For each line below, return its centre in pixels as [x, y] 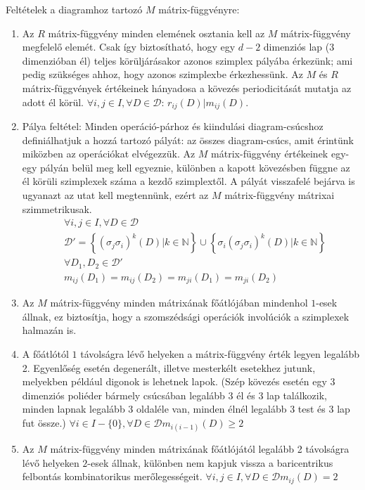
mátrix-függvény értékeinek [270, 154]
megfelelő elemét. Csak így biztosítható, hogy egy [129, 47]
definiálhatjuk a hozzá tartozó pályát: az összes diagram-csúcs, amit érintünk [188, 140]
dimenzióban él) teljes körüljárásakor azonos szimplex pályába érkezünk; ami [187, 60]
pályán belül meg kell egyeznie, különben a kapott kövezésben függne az [195, 167]
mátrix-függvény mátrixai [280, 194]
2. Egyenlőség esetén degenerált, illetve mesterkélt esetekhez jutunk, [169, 367]
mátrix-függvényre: [199, 9]
